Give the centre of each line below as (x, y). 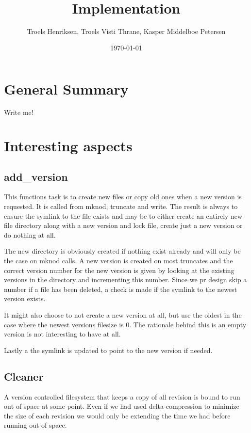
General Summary (66, 89)
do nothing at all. (30, 234)
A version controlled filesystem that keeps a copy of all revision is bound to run (122, 396)
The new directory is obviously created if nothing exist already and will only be (122, 251)
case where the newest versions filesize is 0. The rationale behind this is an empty (125, 324)
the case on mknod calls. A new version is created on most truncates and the (118, 260)
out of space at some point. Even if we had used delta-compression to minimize (122, 406)
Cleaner (24, 376)
